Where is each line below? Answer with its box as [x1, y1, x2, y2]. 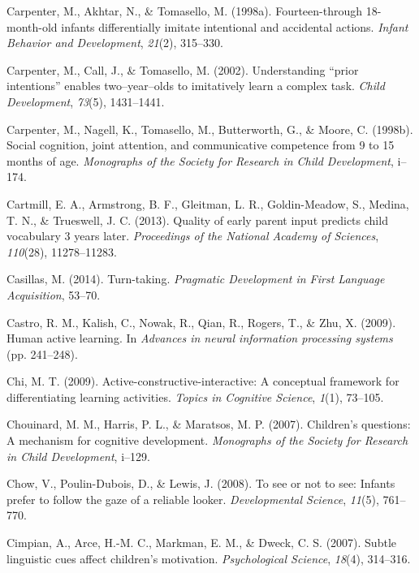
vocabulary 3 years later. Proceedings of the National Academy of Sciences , [6, 227, 379, 244]
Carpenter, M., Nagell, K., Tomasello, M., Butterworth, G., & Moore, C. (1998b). [6, 120, 413, 137]
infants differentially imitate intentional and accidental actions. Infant [61, 18, 408, 35]
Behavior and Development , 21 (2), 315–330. [6, 34, 224, 51]
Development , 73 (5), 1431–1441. [6, 93, 165, 110]
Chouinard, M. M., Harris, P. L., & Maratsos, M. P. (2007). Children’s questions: [6, 416, 411, 433]
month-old [6, 18, 58, 35]
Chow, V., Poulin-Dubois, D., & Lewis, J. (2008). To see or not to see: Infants [6, 475, 395, 492]
